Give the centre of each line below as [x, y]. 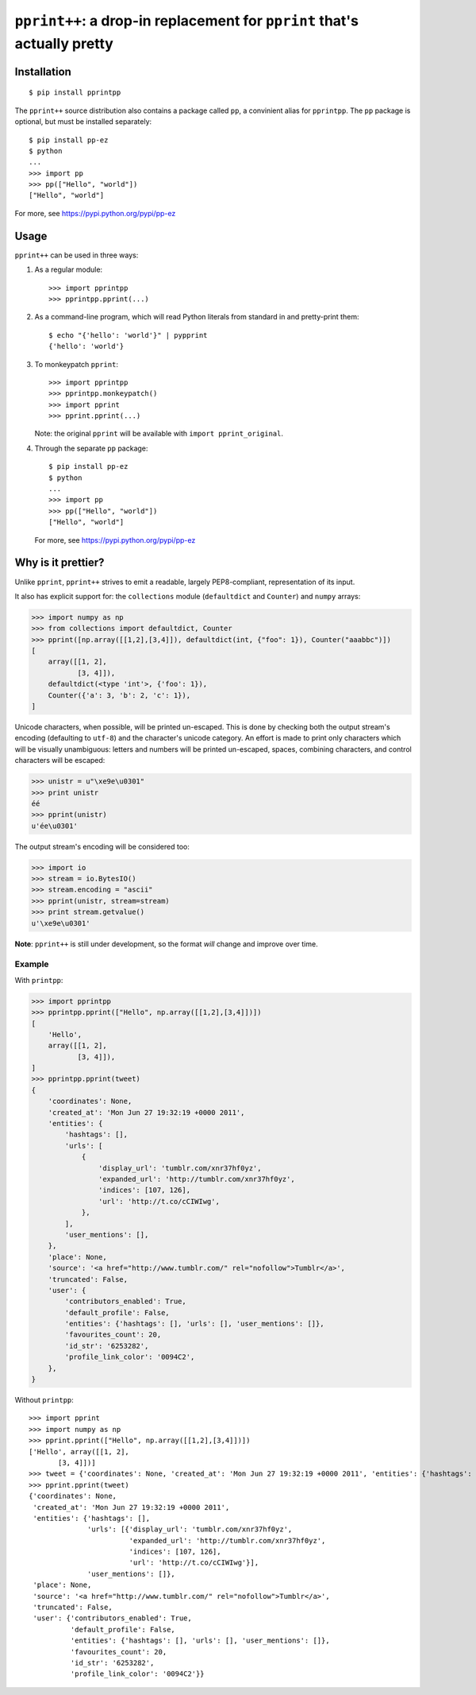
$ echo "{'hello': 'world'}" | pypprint [128, 335]
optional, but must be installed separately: [83, 122]
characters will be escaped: [60, 760]
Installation [43, 72]
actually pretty [64, 43]
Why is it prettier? [59, 563]
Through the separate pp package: [91, 448]
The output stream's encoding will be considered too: [102, 846]
